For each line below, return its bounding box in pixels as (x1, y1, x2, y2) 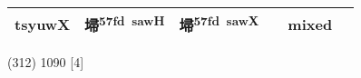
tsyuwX (15, 13, 71, 34)
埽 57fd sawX (179, 12, 259, 36)
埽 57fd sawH (84, 12, 165, 36)
